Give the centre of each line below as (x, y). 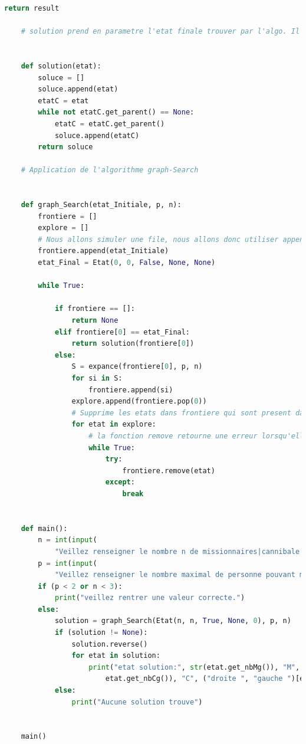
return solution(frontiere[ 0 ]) (133, 344)
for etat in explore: (114, 425)
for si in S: (97, 378)
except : (120, 482)
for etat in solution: (116, 656)
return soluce (65, 147)
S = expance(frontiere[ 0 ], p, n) (137, 367)
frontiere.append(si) (131, 390)
